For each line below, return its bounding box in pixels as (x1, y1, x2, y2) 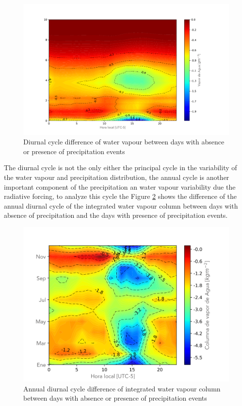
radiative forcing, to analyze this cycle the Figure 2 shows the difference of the (4, 191, 237, 201)
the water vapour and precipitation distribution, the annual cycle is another (4, 172, 229, 182)
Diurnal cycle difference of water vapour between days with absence (23, 137, 225, 147)
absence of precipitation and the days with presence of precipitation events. (4, 210, 228, 220)
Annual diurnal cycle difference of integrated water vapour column (23, 383, 221, 393)
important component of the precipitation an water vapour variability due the (4, 181, 236, 192)
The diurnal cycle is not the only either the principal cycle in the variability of (4, 162, 237, 173)
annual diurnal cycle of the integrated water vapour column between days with (4, 200, 238, 211)
